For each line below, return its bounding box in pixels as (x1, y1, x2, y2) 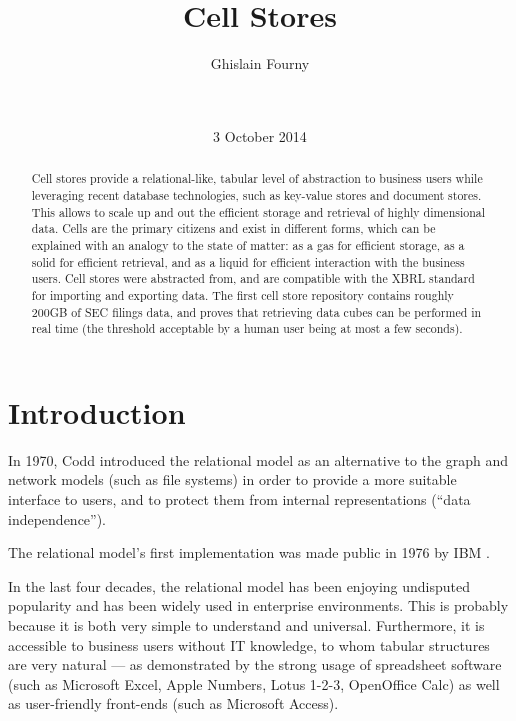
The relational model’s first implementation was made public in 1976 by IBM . (8, 542, 490, 563)
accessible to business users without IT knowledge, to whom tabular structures (8, 634, 490, 655)
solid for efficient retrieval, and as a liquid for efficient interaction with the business (31, 253, 465, 270)
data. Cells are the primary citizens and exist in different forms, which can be (31, 220, 436, 237)
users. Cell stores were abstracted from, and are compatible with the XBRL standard (31, 270, 475, 287)
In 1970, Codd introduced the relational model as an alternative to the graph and (8, 449, 509, 470)
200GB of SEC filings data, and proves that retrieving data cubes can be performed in (31, 303, 482, 320)
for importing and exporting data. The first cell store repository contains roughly (31, 286, 454, 303)
